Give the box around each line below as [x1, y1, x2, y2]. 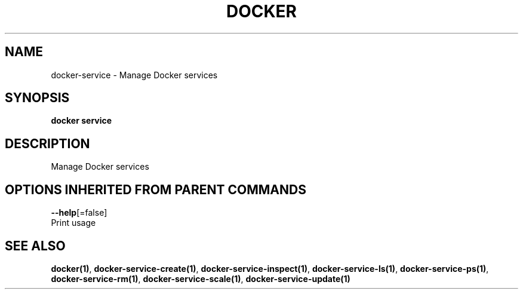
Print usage [51, 218, 96, 228]
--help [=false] [51, 207, 107, 218]
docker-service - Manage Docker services [51, 69, 218, 80]
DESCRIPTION [5, 136, 90, 151]
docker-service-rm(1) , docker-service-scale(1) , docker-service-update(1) [51, 273, 350, 284]
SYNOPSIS [5, 90, 70, 106]
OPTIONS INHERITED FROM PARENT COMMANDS [5, 182, 306, 197]
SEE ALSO [5, 238, 66, 253]
